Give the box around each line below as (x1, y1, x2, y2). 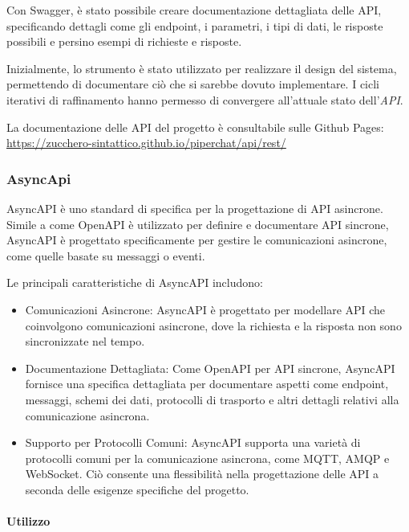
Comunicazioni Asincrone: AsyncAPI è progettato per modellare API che (25, 301, 386, 317)
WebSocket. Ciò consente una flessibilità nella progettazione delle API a (25, 465, 379, 482)
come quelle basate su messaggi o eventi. (6, 247, 205, 264)
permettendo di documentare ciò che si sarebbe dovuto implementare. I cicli (6, 76, 379, 92)
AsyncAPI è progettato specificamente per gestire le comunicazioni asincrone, (6, 231, 387, 248)
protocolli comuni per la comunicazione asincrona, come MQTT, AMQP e (25, 449, 390, 466)
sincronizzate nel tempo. (25, 333, 145, 350)
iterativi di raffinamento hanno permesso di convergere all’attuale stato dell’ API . (6, 91, 403, 108)
